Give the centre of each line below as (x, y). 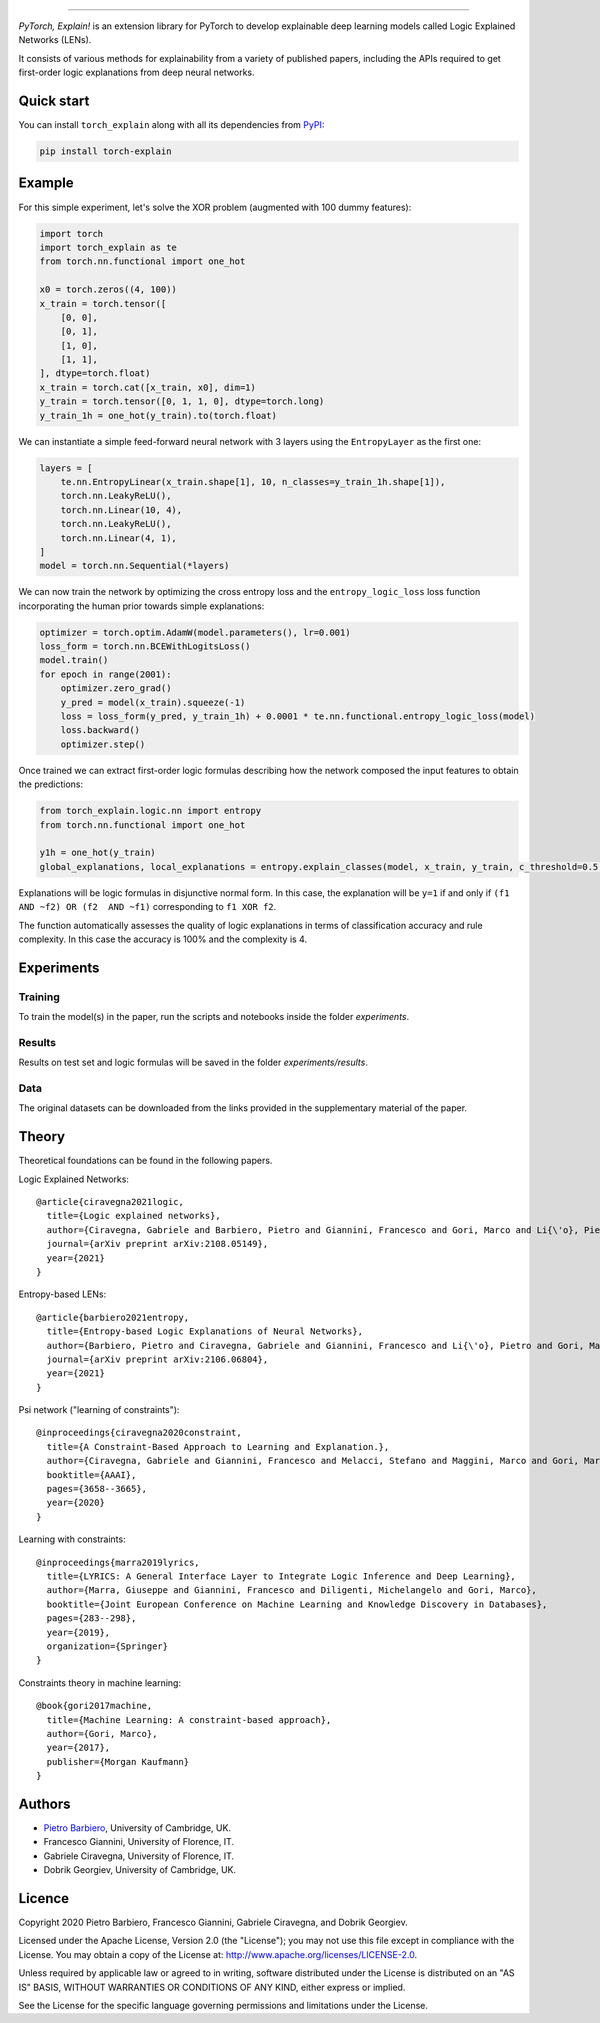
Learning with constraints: (72, 1539)
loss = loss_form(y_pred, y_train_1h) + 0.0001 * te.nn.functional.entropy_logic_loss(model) (297, 716)
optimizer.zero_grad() (116, 688)
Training (39, 997)
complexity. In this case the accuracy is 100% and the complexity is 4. (163, 939)
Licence (44, 1898)
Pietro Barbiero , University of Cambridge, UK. (137, 1827)
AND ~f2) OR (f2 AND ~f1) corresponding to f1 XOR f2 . (147, 907)
